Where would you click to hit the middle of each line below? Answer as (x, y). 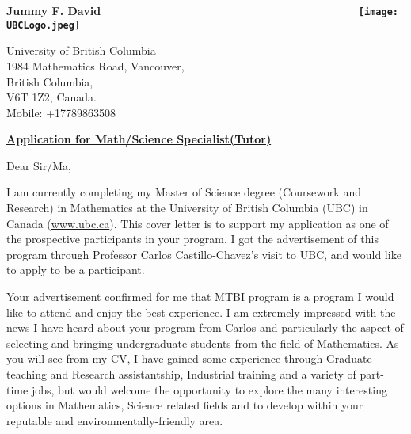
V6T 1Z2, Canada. (51, 97)
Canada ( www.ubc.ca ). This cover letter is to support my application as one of (198, 223)
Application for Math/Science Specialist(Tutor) (139, 139)
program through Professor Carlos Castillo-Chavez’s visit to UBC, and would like (204, 254)
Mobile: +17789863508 (61, 112)
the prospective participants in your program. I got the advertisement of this (192, 239)
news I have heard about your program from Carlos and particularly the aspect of (205, 327)
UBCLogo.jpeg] (44, 25)
